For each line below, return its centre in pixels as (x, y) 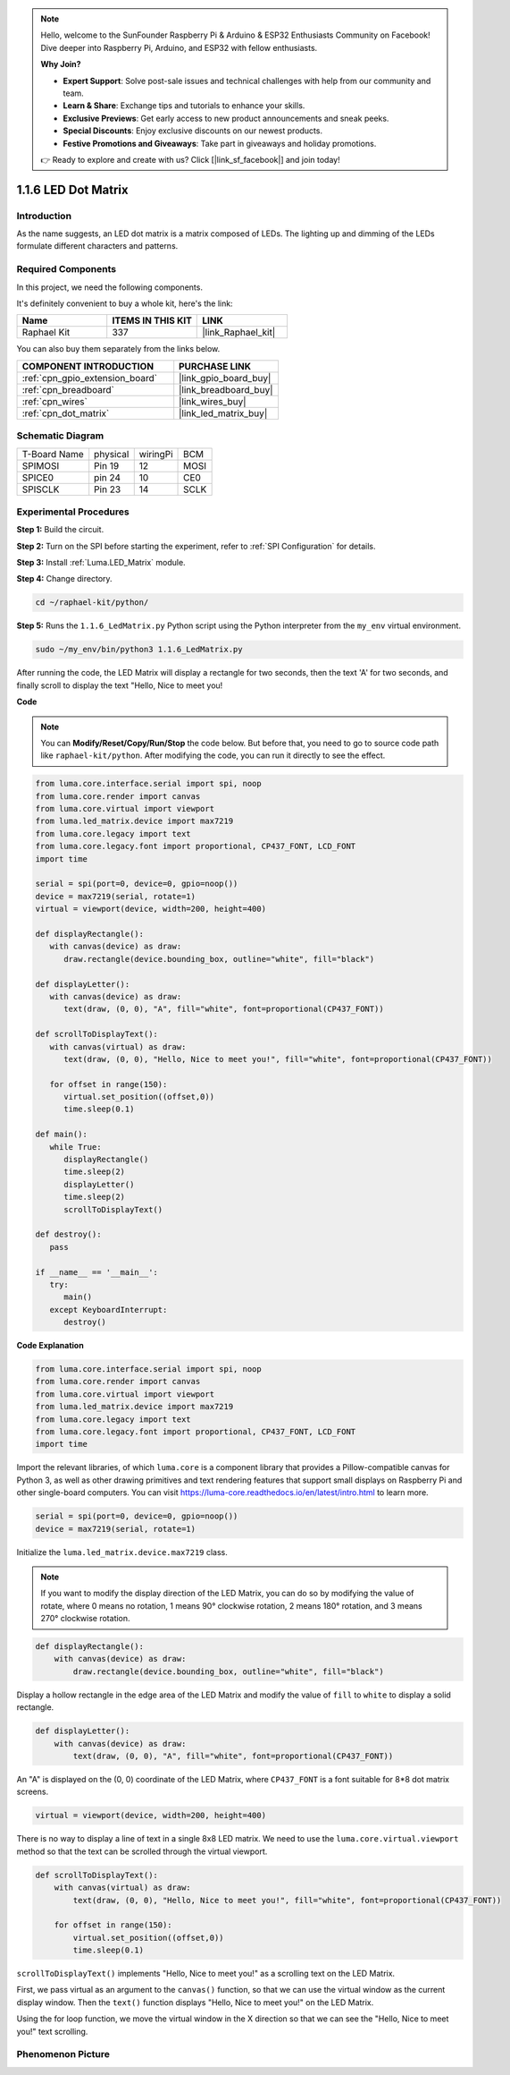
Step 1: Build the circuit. (60, 530)
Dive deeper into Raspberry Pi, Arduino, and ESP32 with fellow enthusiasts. (179, 47)
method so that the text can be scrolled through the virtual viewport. (142, 1851)
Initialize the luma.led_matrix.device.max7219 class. (122, 1552)
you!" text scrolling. (52, 2031)
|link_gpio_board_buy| (225, 378)
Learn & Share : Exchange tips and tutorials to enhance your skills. (184, 106)
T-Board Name (53, 454)
